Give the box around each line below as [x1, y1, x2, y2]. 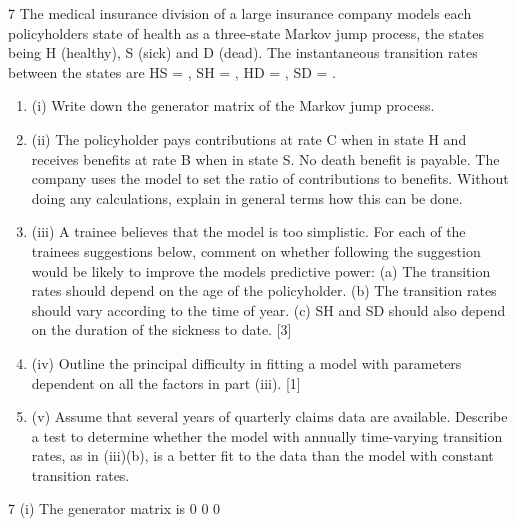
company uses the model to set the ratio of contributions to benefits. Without [31, 168, 509, 189]
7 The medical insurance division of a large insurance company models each [8, 3, 472, 23]
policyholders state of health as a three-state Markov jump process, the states [8, 22, 484, 43]
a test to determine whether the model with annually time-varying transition [31, 425, 503, 446]
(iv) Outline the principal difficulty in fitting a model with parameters [31, 352, 462, 373]
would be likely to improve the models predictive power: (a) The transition [31, 260, 491, 281]
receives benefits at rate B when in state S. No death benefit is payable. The [31, 148, 500, 169]
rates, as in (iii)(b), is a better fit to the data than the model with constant [31, 445, 494, 466]
